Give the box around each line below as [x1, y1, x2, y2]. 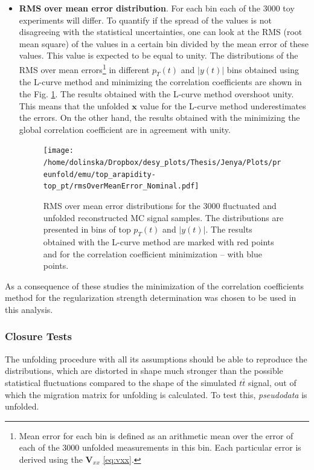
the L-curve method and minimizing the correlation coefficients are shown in [19, 76, 302, 88]
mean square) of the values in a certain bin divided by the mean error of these [19, 37, 309, 50]
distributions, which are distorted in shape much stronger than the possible [5, 364, 283, 377]
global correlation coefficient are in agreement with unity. [19, 123, 231, 135]
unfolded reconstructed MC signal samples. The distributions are [43, 211, 284, 224]
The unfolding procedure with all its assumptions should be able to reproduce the [5, 352, 307, 365]
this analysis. [5, 303, 53, 315]
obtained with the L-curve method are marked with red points [43, 236, 274, 248]
